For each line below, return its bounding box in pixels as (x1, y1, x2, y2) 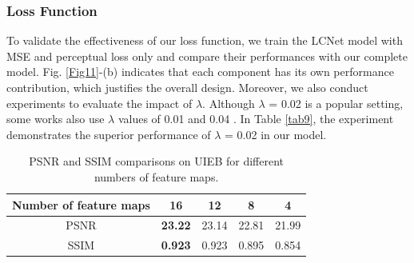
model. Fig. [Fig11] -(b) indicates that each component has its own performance (6, 63, 394, 80)
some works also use (6, 110, 105, 127)
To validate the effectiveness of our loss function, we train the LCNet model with (6, 32, 403, 49)
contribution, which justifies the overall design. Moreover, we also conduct (6, 79, 368, 95)
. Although (202, 94, 255, 111)
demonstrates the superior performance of (6, 126, 211, 142)
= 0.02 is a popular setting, (269, 94, 404, 111)
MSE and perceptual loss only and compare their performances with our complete (6, 47, 408, 64)
